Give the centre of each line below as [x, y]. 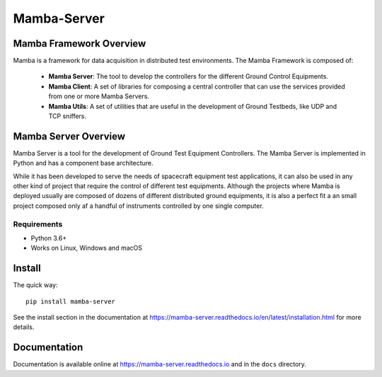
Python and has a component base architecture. [83, 163]
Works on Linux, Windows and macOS [87, 248]
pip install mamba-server [71, 301]
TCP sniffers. [68, 116]
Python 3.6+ [49, 238]
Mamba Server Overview [69, 136]
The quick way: [35, 285]
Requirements [38, 224]
